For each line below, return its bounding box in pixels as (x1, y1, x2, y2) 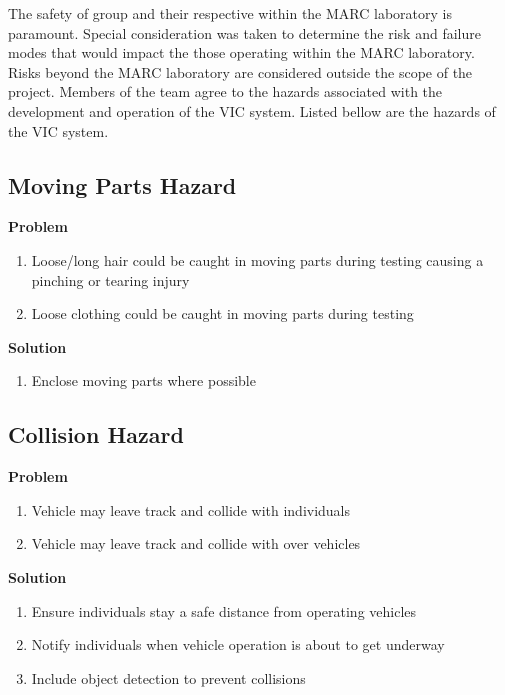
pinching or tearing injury (31, 269, 190, 290)
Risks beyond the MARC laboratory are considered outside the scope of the (8, 61, 473, 82)
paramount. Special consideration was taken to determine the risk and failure (8, 22, 481, 43)
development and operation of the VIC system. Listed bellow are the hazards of (8, 100, 496, 121)
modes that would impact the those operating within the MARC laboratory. (8, 42, 475, 63)
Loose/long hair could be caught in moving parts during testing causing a (31, 249, 484, 270)
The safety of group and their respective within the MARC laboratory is (8, 3, 452, 23)
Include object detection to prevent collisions (31, 667, 306, 688)
